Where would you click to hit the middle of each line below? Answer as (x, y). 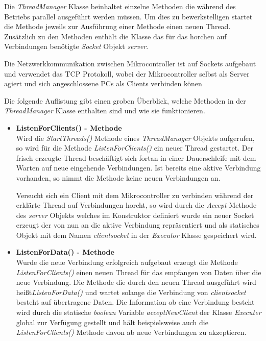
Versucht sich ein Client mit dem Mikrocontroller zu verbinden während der (135, 195)
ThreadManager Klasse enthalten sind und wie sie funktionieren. (105, 111)
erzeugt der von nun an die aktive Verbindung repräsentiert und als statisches (138, 225)
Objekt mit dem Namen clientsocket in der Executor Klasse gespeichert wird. (136, 235)
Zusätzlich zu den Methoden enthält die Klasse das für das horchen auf (115, 36)
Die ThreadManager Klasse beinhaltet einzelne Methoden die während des (120, 6)
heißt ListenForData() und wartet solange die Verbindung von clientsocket (131, 292)
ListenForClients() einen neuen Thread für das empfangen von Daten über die (139, 272)
